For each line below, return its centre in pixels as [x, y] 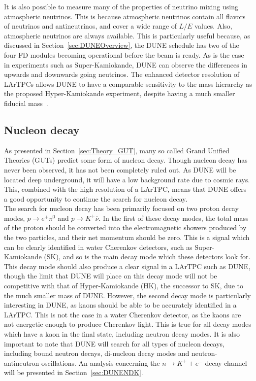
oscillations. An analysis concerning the [100, 363]
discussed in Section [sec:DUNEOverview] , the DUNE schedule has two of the [122, 45]
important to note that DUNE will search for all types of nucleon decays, [114, 343]
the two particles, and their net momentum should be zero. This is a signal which [127, 237]
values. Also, [213, 26]
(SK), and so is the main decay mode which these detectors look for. [147, 257]
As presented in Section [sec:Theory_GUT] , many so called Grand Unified [117, 150]
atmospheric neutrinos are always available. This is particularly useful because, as [127, 35]
